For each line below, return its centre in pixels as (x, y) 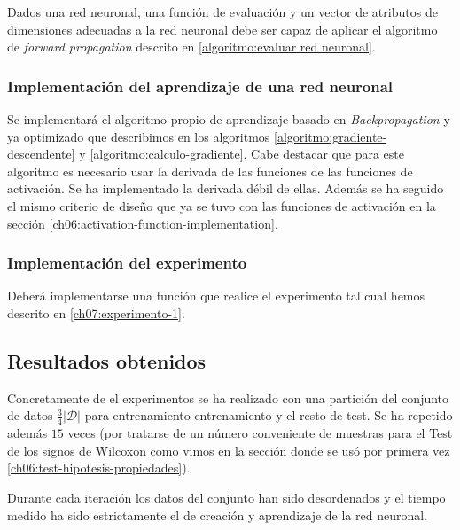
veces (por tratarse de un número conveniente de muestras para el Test (260, 433)
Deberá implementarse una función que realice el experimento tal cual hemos (216, 296)
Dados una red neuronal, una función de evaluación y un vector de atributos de (222, 12)
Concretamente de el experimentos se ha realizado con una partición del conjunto (228, 397)
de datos (30, 415)
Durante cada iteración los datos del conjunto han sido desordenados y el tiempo (226, 497)
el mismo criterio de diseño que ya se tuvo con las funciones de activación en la (222, 205)
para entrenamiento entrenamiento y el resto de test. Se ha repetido (269, 415)
